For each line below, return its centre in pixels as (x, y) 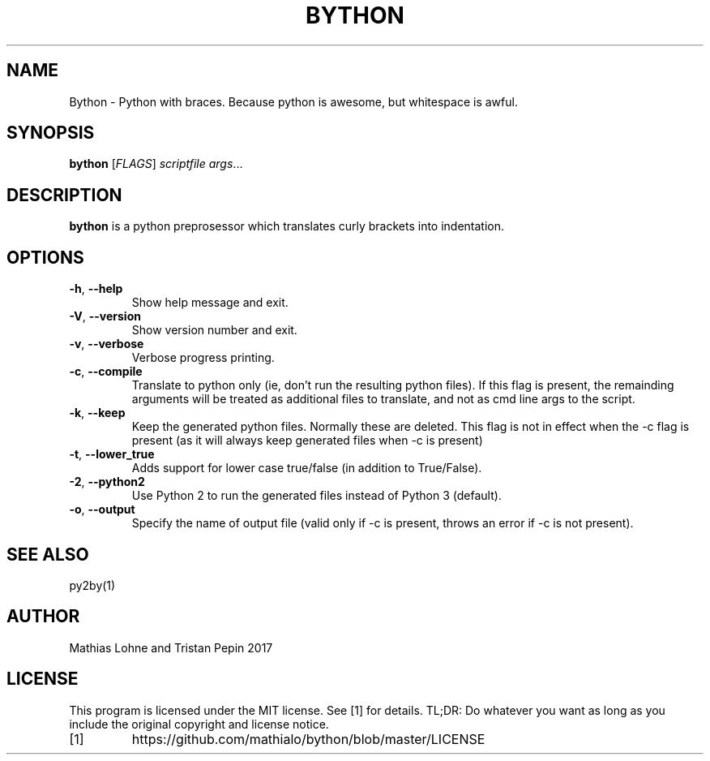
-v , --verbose (107, 344)
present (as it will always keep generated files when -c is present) (307, 441)
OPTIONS (45, 257)
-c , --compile (106, 372)
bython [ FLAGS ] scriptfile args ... (156, 164)
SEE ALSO (48, 554)
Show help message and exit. (210, 303)
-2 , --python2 (107, 482)
